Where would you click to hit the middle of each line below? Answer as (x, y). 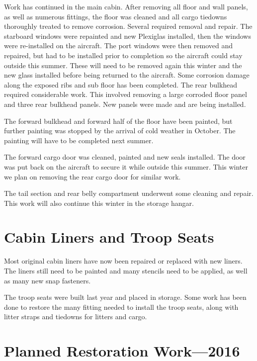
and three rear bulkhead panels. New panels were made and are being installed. (125, 104)
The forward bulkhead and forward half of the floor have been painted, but (118, 121)
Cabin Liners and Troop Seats (109, 237)
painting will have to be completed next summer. (79, 140)
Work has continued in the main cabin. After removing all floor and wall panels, (126, 6)
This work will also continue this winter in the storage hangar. (99, 203)
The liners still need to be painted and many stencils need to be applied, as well (126, 271)
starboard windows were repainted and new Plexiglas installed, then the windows (128, 36)
